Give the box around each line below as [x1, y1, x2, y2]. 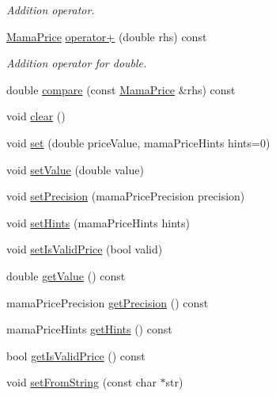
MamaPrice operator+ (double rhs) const [6, 28, 207, 44]
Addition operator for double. [6, 55, 147, 71]
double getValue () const [6, 267, 126, 284]
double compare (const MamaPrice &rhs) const [6, 81, 236, 97]
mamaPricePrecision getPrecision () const [6, 294, 209, 310]
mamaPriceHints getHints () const [6, 321, 172, 337]
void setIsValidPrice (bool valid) [6, 241, 163, 257]
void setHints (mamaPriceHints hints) [6, 214, 190, 230]
